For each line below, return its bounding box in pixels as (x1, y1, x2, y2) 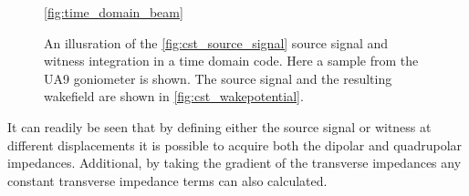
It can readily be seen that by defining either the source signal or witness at (7, 117, 432, 136)
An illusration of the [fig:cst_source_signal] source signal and (44, 33, 389, 52)
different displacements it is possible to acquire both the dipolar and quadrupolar (7, 135, 463, 154)
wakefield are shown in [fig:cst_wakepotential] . (44, 87, 304, 106)
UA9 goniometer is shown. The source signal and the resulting (44, 68, 392, 88)
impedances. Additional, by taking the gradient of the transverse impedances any (7, 153, 462, 172)
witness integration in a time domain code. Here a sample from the (44, 51, 419, 70)
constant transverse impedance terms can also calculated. (7, 170, 328, 190)
